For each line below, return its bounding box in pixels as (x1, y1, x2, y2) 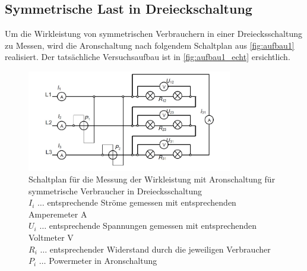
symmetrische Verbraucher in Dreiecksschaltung (29, 184, 202, 197)
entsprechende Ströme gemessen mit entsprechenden (47, 196, 236, 209)
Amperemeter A (29, 207, 87, 220)
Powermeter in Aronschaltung (49, 254, 157, 267)
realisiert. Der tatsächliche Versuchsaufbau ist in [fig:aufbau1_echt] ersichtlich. (5, 51, 290, 63)
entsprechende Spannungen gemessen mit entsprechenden (49, 219, 257, 232)
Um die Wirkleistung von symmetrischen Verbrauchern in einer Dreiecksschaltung (5, 27, 302, 40)
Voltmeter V (29, 231, 74, 244)
